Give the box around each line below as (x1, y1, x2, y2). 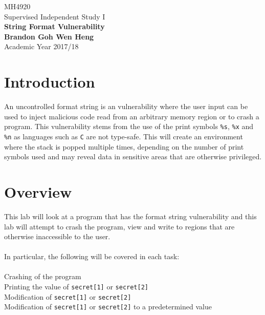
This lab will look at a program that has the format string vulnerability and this (4, 211, 257, 221)
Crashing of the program (4, 271, 81, 282)
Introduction (4, 71, 95, 92)
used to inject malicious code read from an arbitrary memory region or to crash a (4, 111, 259, 121)
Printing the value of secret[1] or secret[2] (4, 281, 148, 292)
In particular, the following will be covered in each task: (4, 251, 180, 262)
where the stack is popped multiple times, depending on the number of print (4, 141, 244, 152)
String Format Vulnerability (4, 21, 105, 32)
